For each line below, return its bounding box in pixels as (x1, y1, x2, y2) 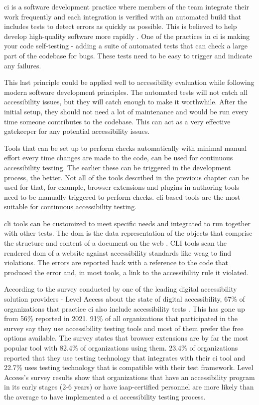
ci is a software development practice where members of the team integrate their (4, 1, 249, 11)
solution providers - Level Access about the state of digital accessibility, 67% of (4, 294, 245, 304)
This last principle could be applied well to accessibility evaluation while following (4, 77, 255, 87)
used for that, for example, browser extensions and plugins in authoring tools (4, 182, 240, 192)
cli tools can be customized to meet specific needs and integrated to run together (4, 218, 251, 228)
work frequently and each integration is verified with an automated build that (4, 11, 242, 21)
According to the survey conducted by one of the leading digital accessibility (4, 284, 237, 294)
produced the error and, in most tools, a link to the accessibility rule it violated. (4, 267, 249, 277)
